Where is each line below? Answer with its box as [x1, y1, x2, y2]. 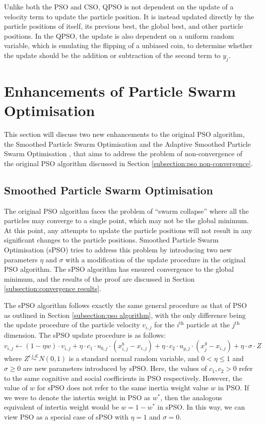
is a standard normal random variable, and [68, 353, 199, 364]
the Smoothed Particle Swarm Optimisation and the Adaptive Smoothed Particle [4, 138, 251, 149]
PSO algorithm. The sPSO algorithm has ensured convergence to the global [4, 264, 234, 274]
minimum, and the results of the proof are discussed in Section [4, 273, 195, 284]
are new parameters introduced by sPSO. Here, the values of [23, 363, 207, 373]
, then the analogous [160, 392, 222, 402]
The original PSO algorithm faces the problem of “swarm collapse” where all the [4, 205, 249, 216]
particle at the [186, 319, 230, 330]
